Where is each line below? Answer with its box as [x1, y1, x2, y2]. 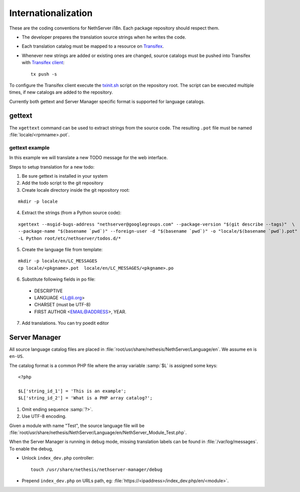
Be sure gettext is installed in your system [21, 173, 108, 179]
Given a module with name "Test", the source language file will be [9, 422, 145, 428]
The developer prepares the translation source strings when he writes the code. [21, 34, 186, 40]
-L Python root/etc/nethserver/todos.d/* [18, 235, 121, 241]
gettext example [9, 144, 50, 151]
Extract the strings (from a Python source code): [21, 210, 121, 216]
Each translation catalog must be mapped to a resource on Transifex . [21, 43, 164, 50]
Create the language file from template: [21, 247, 103, 253]
